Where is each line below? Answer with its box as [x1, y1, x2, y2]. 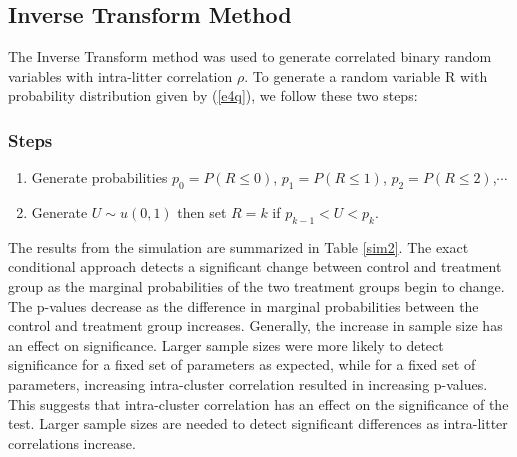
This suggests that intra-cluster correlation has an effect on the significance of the [8, 393, 509, 414]
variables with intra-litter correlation [8, 65, 233, 86]
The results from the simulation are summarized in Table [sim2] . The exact [8, 236, 469, 257]
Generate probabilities [31, 167, 168, 188]
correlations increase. [8, 432, 136, 453]
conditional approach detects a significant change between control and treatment [8, 256, 502, 277]
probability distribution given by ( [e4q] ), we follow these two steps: [8, 85, 418, 106]
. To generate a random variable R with [244, 65, 488, 86]
